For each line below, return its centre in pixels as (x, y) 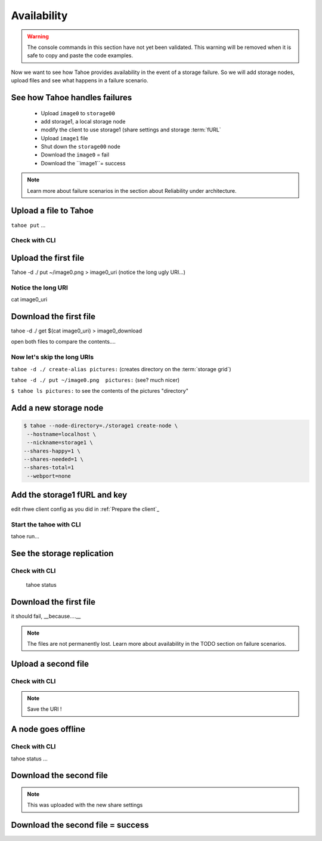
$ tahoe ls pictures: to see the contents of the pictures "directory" (100, 391)
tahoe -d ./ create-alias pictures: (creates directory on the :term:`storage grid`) (121, 369)
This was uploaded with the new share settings (85, 805)
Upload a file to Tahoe (52, 211)
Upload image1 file (64, 138)
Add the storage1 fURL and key (69, 495)
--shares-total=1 (49, 468)
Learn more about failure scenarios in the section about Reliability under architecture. (132, 190)
